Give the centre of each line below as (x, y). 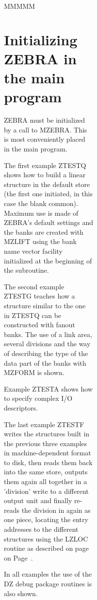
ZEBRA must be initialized (45, 120)
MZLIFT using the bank (40, 241)
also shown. (21, 593)
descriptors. (21, 407)
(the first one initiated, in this (48, 194)
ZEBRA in (40, 58)
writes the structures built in (47, 434)
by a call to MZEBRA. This (46, 129)
